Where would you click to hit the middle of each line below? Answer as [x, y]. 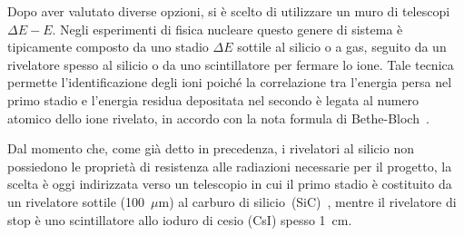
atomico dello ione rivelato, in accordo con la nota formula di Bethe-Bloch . [218, 118]
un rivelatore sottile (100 [76, 201]
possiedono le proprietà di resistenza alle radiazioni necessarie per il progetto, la [230, 166]
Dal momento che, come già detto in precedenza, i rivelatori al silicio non [211, 148]
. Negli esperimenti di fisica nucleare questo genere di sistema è [227, 29]
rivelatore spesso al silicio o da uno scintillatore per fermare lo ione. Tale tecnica [231, 64]
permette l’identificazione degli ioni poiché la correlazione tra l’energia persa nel [230, 82]
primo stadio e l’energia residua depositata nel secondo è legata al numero [213, 99]
